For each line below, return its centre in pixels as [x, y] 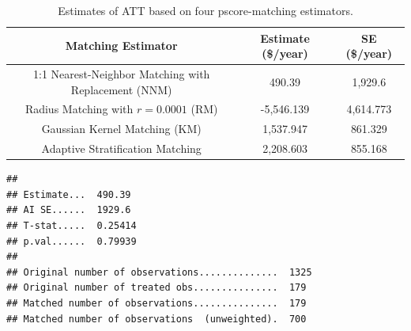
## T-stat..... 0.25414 [72, 226]
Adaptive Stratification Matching [121, 148]
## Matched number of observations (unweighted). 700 [156, 319]
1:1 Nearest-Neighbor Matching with [122, 74]
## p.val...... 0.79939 [72, 241]
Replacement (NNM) [121, 89]
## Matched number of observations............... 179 [156, 303]
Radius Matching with [79, 109]
